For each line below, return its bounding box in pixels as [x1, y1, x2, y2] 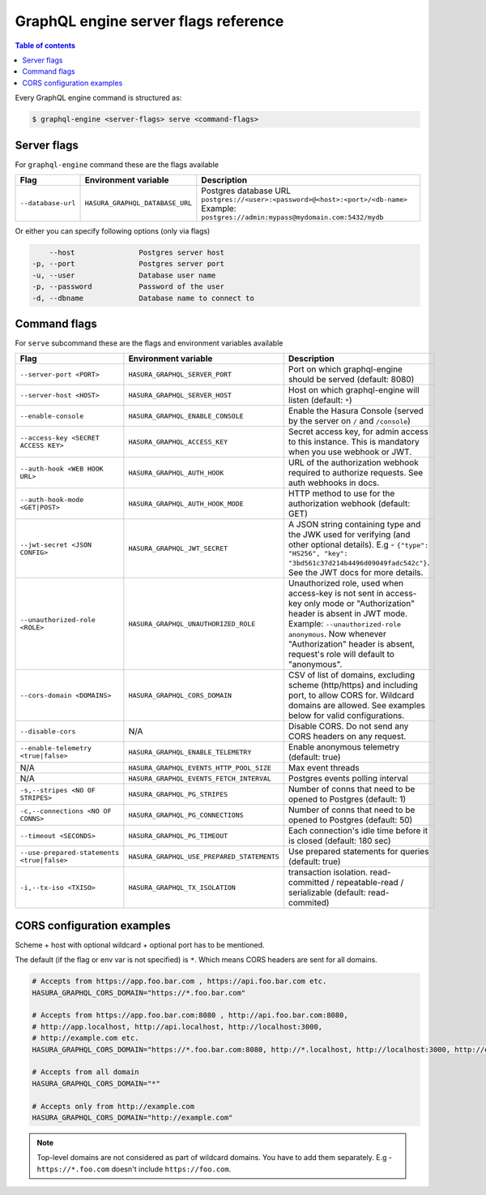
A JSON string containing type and [288, 519, 421, 531]
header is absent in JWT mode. [288, 608, 408, 620]
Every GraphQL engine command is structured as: [15, 93, 182, 103]
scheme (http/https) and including [288, 680, 419, 691]
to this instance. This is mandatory [288, 436, 420, 448]
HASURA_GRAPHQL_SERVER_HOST [128, 390, 232, 399]
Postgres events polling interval [288, 773, 408, 784]
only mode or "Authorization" [304, 598, 415, 609]
